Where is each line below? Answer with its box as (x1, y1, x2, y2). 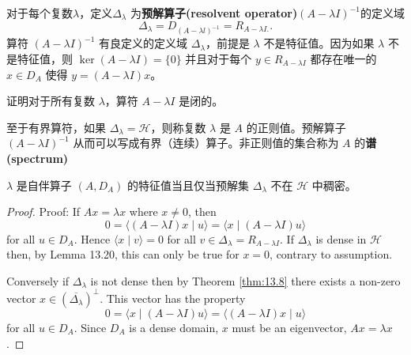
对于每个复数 (6, 5, 73, 21)
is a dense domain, (129, 319, 219, 335)
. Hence (74, 230, 111, 247)
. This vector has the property (100, 289, 246, 306)
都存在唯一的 (310, 50, 377, 66)
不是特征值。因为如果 (263, 35, 375, 51)
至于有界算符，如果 (6, 119, 106, 135)
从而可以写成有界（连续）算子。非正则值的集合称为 (73, 134, 339, 151)
